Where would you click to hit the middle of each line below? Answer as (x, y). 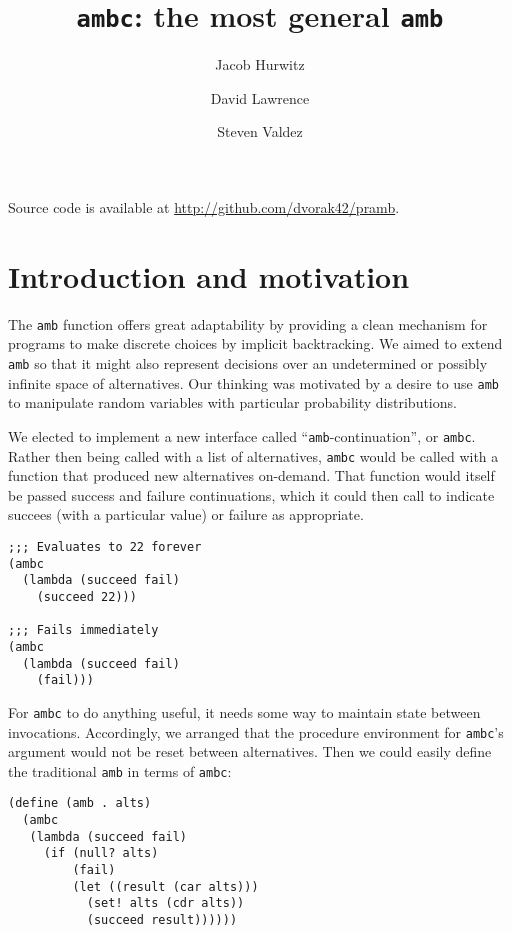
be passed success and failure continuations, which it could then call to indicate (251, 494)
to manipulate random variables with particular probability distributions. (232, 402)
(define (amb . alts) (80, 803)
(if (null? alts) (101, 853)
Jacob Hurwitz (260, 64)
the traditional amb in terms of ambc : (120, 770)
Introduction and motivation (209, 275)
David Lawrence (260, 97)
